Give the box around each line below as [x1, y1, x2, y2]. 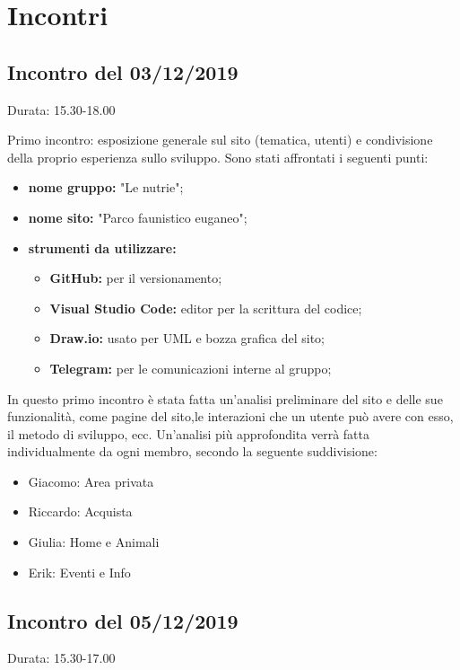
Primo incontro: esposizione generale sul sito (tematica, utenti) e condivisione [7, 130, 433, 149]
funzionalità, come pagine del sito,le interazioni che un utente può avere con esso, [7, 407, 454, 426]
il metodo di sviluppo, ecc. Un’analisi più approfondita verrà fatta [7, 424, 370, 443]
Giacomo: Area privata [28, 472, 154, 490]
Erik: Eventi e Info [28, 562, 131, 581]
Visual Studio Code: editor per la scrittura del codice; [49, 298, 362, 317]
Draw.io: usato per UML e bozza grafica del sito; [49, 329, 325, 348]
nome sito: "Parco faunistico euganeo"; [28, 207, 247, 226]
